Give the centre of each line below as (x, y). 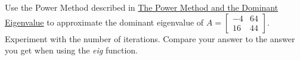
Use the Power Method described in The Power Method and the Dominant (142, 7)
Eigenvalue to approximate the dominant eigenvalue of (104, 22)
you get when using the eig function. (72, 50)
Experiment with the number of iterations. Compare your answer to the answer (150, 38)
